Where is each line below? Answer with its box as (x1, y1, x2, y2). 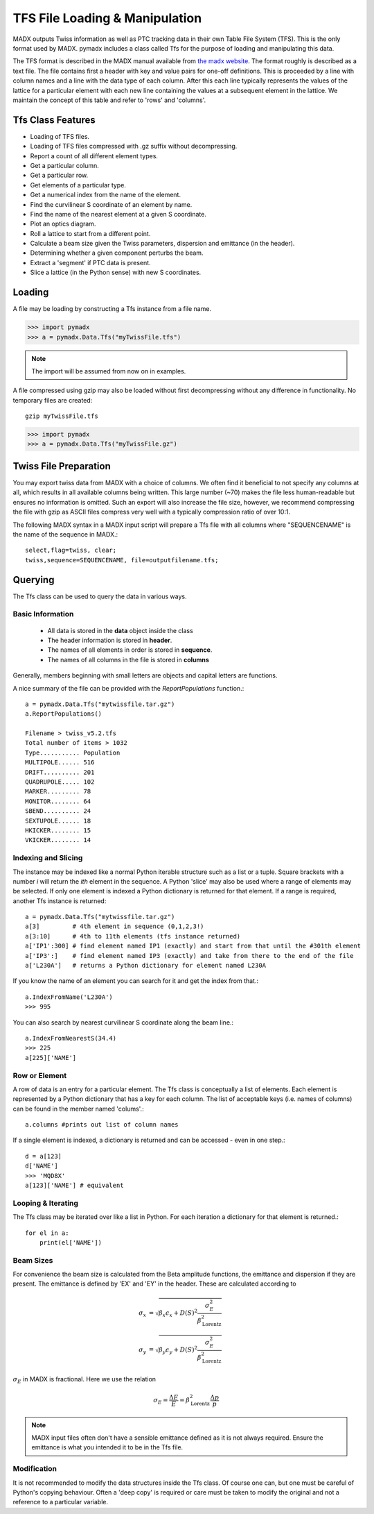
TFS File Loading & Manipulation (12, 10, 202, 26)
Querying (12, 573, 55, 586)
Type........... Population (25, 748, 121, 757)
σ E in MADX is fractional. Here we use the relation (12, 1375, 156, 1385)
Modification (12, 1464, 57, 1474)
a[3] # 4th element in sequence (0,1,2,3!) (25, 923, 204, 930)
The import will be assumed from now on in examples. (31, 367, 186, 375)
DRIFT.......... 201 (25, 768, 95, 776)
